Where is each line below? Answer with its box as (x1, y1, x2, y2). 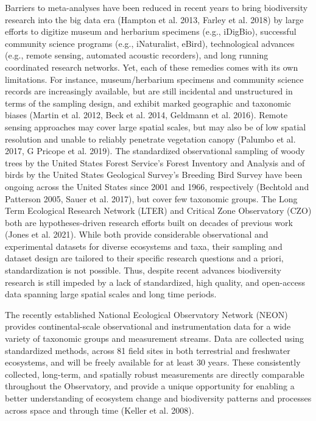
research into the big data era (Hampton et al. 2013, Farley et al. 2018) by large (5, 13, 304, 26)
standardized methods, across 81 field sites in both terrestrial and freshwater (5, 344, 290, 356)
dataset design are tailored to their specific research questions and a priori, (5, 252, 284, 264)
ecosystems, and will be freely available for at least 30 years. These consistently (5, 356, 301, 369)
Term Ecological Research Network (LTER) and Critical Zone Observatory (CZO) (5, 204, 312, 217)
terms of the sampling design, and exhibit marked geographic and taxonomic (5, 96, 291, 109)
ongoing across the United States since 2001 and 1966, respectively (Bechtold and (5, 180, 309, 193)
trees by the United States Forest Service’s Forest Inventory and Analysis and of (5, 156, 305, 169)
